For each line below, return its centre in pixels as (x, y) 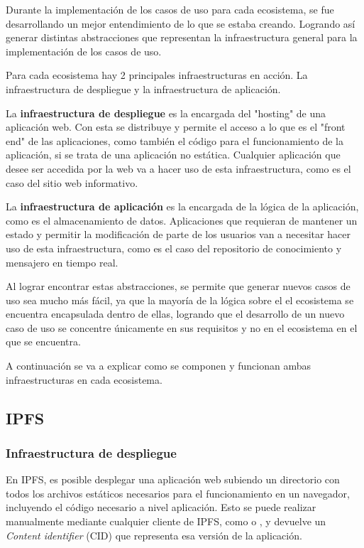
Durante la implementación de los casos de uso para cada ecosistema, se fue (170, 9)
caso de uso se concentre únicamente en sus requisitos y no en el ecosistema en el (182, 327)
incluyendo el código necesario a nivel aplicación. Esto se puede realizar (161, 507)
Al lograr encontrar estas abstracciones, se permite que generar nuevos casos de (178, 286)
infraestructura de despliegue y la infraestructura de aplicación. (143, 88)
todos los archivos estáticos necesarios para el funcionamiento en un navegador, (178, 493)
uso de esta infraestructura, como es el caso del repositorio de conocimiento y (174, 248)
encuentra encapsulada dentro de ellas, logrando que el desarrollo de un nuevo (175, 314)
